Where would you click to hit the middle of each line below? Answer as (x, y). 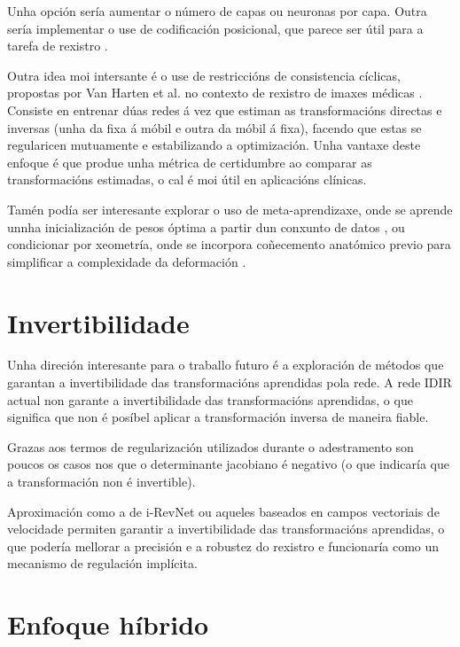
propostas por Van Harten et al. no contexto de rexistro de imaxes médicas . (215, 93)
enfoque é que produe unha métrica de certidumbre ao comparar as (190, 162)
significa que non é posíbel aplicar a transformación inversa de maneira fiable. (218, 417)
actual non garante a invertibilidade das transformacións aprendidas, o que (210, 399)
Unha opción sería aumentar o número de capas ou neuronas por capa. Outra (217, 11)
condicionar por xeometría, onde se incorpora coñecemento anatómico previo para (229, 244)
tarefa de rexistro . (58, 46)
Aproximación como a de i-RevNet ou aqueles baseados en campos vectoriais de (223, 511)
